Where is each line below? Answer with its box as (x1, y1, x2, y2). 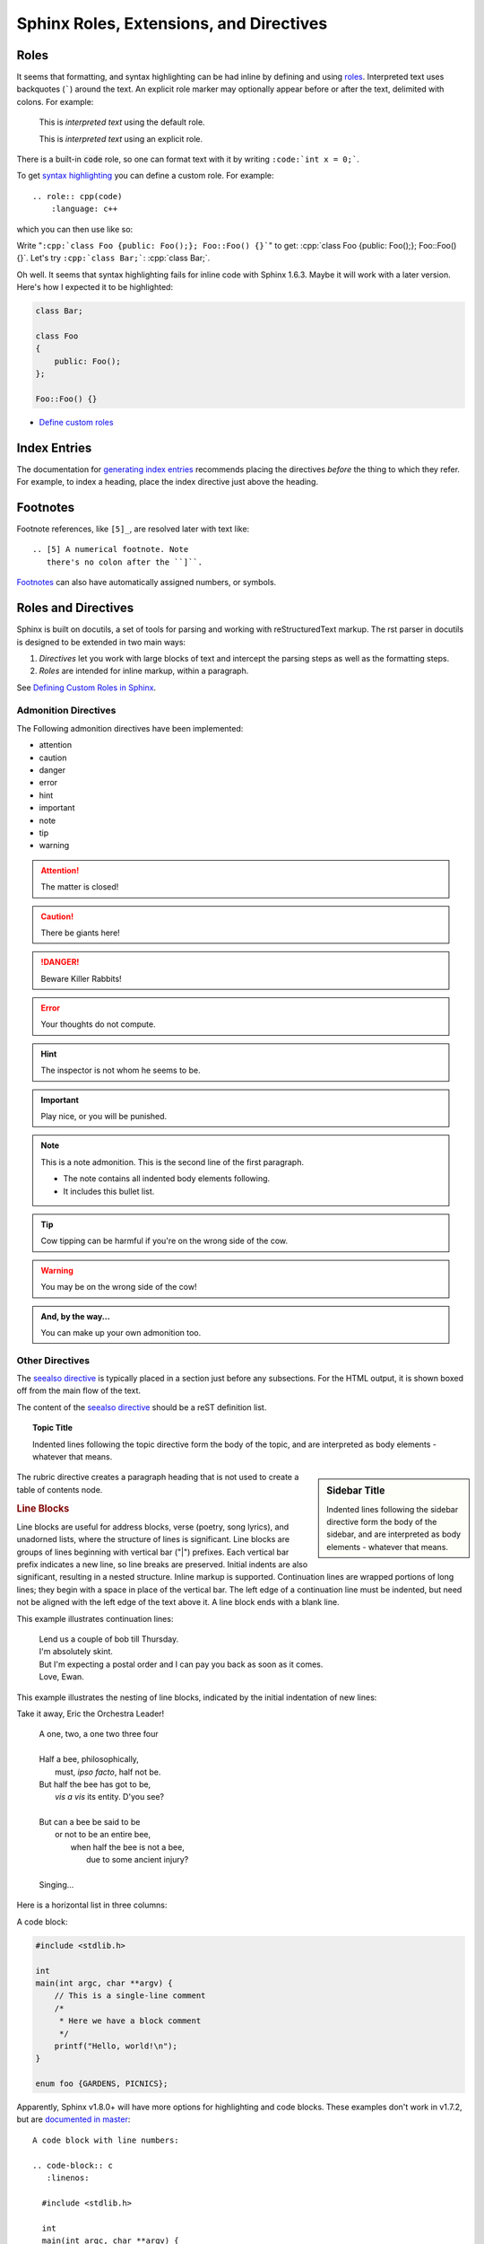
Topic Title (32, 1423, 73, 1433)
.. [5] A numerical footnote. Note (32, 544, 189, 555)
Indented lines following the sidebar (326, 1503, 459, 1514)
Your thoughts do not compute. (40, 1019, 156, 1030)
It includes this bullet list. (63, 1186, 155, 1197)
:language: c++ (50, 204, 118, 215)
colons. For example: (16, 96, 94, 107)
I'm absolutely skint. (39, 1646, 114, 1657)
